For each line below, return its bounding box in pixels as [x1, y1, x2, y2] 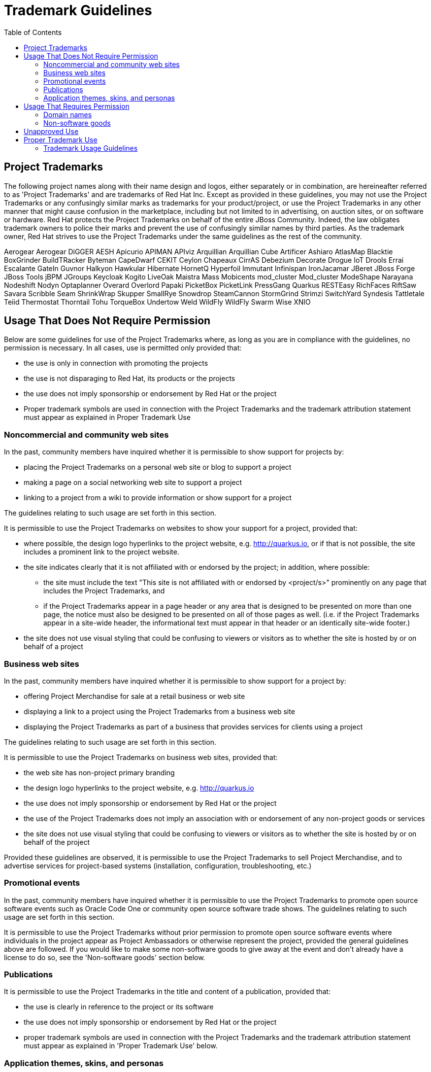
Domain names [43, 110, 92, 119]
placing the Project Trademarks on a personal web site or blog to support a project [24, 463, 292, 472]
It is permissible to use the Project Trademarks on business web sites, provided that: [4, 753, 278, 761]
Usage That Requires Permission [24, 102, 130, 110]
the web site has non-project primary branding [24, 768, 175, 777]
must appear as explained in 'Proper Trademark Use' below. [24, 1041, 218, 1050]
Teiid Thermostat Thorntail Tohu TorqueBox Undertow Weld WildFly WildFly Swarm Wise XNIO [4, 297, 311, 306]
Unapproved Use [24, 127, 79, 136]
